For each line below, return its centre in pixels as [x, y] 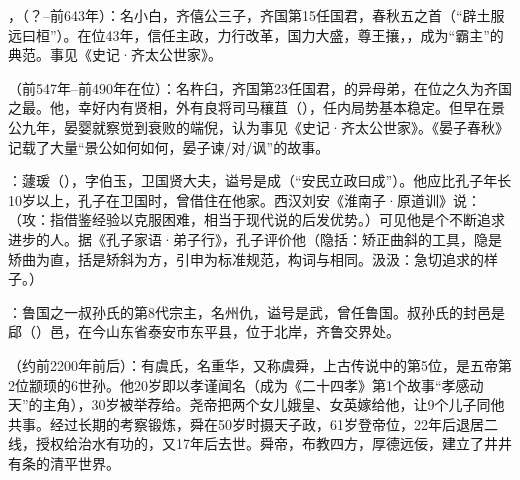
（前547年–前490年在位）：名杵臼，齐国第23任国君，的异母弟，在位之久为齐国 [260, 87]
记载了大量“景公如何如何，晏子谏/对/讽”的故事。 [169, 146]
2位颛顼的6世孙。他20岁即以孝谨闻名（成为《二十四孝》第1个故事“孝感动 [246, 384]
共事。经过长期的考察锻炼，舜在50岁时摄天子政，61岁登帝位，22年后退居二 [253, 423]
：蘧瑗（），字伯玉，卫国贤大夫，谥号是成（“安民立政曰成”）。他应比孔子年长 [260, 180]
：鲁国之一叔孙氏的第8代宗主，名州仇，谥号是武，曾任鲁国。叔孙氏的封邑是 [256, 311]
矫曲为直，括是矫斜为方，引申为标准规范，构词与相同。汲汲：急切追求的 [246, 258]
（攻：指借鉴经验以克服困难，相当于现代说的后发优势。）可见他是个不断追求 [256, 219]
